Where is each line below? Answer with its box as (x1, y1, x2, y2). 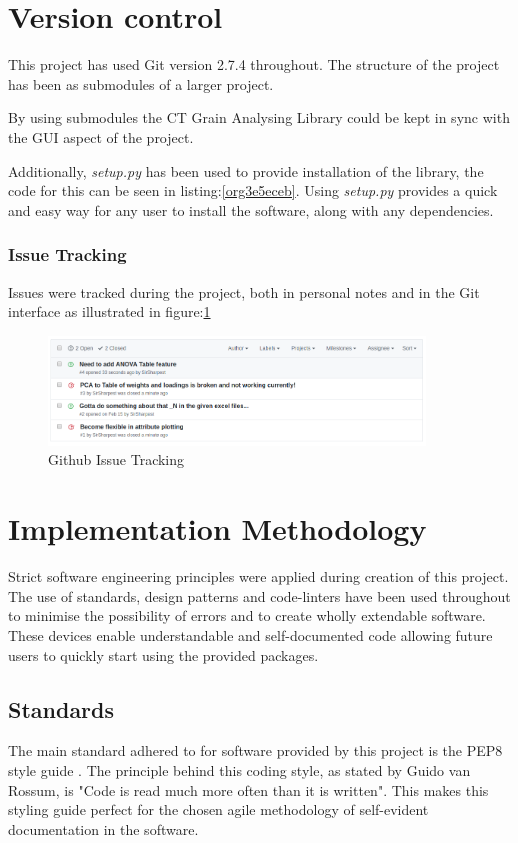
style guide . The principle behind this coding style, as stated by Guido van (8, 759, 471, 780)
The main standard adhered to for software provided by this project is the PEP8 (8, 740, 503, 761)
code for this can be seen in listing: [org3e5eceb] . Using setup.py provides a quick (8, 180, 498, 201)
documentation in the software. (8, 818, 199, 839)
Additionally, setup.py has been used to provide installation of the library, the (8, 160, 484, 181)
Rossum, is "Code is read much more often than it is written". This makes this (8, 779, 489, 800)
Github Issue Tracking (48, 449, 185, 470)
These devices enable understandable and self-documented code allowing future (8, 624, 493, 645)
